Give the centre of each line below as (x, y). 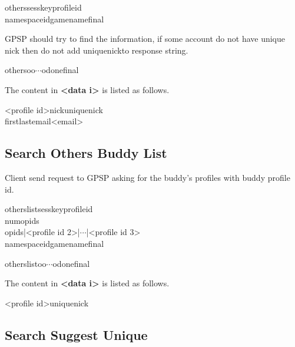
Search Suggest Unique (76, 334)
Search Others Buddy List (86, 153)
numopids (22, 220)
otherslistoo (26, 263)
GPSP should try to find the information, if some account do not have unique (145, 39)
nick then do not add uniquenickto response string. (97, 50)
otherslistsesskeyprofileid (49, 209)
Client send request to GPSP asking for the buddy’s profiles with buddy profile (147, 177)
